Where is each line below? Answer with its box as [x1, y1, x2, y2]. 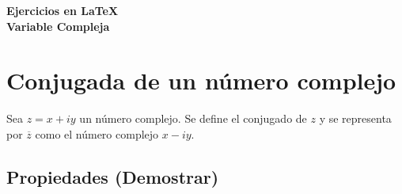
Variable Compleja [6, 17, 110, 34]
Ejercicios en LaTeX [6, 2, 119, 18]
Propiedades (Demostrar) [6, 164, 219, 188]
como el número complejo [35, 125, 159, 142]
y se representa [319, 110, 392, 127]
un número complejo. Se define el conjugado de [79, 110, 307, 127]
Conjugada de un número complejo [6, 64, 396, 97]
